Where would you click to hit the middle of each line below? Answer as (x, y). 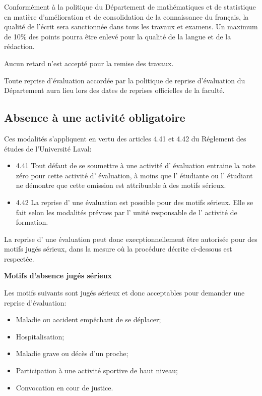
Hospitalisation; (40, 336)
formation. (32, 222)
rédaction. (19, 46)
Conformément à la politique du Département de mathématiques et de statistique (130, 7)
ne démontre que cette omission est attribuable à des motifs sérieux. (121, 185)
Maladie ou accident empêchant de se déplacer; (88, 319)
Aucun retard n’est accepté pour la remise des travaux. (89, 63)
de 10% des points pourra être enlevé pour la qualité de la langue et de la (118, 36)
